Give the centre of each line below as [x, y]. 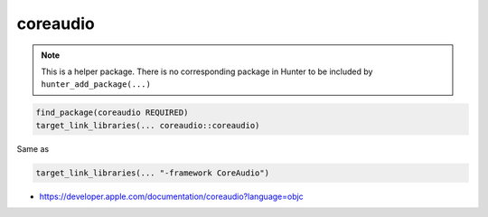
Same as [33, 148]
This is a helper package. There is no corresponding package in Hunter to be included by [207, 71]
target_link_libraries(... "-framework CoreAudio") [153, 173]
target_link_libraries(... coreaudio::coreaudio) [148, 125]
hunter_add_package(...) [96, 85]
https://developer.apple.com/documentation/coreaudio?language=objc [172, 196]
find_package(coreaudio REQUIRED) [112, 113]
